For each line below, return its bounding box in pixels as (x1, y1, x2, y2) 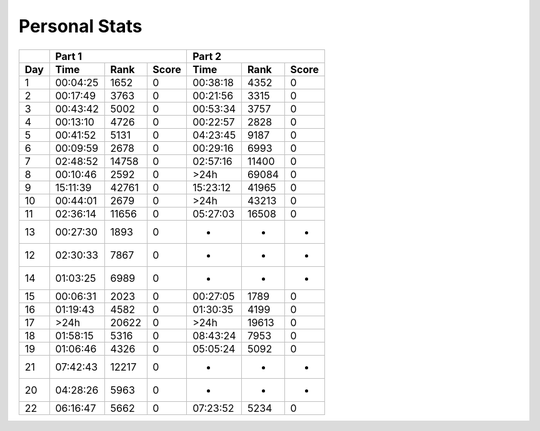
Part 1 (55, 49, 83, 63)
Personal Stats (18, 15, 143, 37)
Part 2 (192, 49, 222, 63)
